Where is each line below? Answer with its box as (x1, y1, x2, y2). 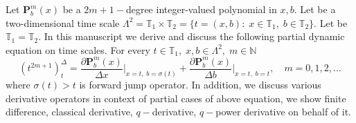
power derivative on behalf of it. (215, 104, 352, 119)
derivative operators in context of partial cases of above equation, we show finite (6, 91, 346, 105)
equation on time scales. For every (6, 42, 150, 57)
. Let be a (294, 2, 336, 16)
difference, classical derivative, (6, 104, 133, 119)
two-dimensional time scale (6, 15, 120, 30)
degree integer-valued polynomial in (125, 2, 277, 16)
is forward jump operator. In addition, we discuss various (79, 77, 321, 92)
